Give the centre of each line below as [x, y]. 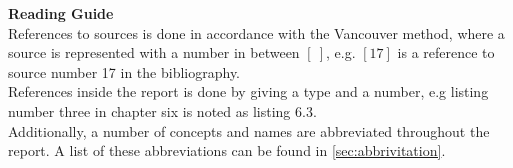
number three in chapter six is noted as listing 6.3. [162, 110]
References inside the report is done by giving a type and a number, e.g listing [248, 91]
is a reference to [446, 52]
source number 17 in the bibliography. [124, 71]
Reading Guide [61, 13]
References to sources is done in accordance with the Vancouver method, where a [256, 32]
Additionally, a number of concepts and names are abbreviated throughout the [249, 130]
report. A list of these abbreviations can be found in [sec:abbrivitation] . [227, 150]
